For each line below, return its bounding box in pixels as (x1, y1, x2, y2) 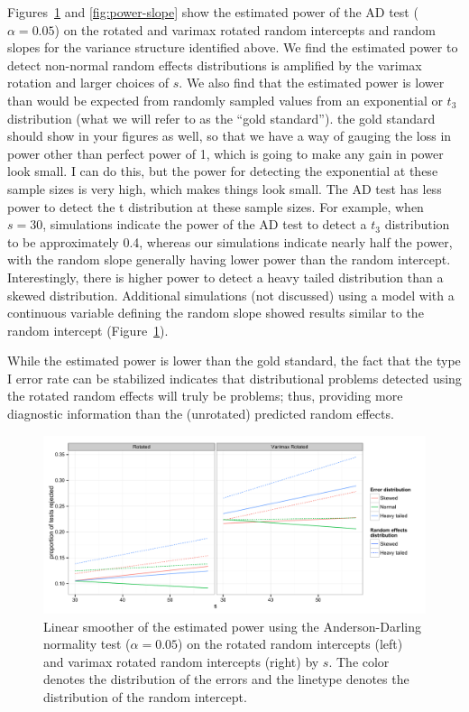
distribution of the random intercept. (43, 687, 247, 706)
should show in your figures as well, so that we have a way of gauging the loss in (7, 126, 452, 145)
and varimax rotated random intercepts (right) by (43, 652, 319, 670)
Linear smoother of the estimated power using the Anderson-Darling (43, 616, 421, 635)
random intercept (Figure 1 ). (7, 320, 169, 339)
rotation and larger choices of (7, 73, 170, 92)
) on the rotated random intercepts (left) (178, 634, 403, 653)
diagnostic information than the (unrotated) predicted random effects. (7, 404, 394, 423)
